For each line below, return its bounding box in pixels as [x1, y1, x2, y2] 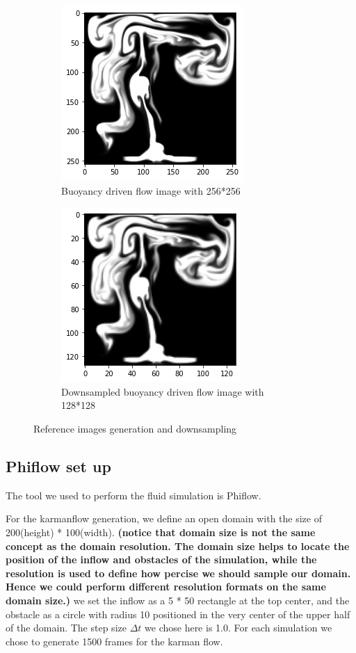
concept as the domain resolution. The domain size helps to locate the [6, 538, 350, 553]
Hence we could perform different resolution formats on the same [6, 579, 326, 594]
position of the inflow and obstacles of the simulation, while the [6, 552, 317, 567]
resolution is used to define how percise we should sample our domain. [6, 565, 351, 580]
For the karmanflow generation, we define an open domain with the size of [6, 511, 322, 526]
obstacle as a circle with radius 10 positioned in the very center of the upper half [6, 606, 350, 621]
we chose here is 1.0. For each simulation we [145, 620, 332, 635]
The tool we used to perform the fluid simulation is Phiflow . [6, 487, 261, 502]
